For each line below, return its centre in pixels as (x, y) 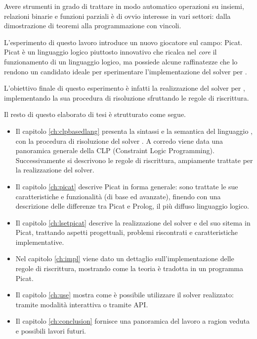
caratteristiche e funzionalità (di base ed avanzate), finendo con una (118, 196)
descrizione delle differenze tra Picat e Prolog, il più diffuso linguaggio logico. (132, 206)
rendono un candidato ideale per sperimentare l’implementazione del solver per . (126, 71)
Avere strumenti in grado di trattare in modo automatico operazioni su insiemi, (124, 6)
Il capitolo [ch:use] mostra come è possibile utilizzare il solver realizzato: (125, 295)
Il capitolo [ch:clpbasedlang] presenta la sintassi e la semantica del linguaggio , (134, 131)
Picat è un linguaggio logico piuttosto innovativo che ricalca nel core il (110, 52)
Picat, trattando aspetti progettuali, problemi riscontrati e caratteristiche (127, 232)
